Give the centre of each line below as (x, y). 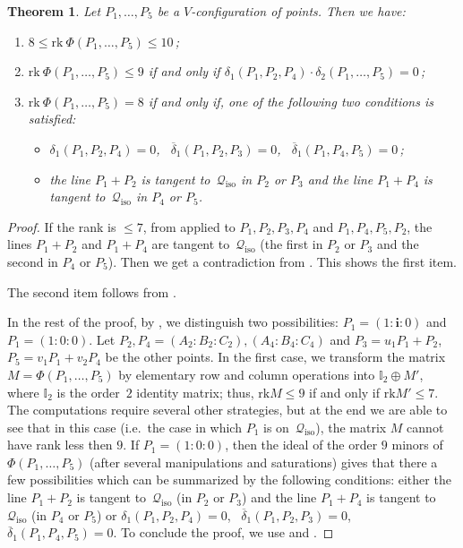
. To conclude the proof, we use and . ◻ (223, 532)
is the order (88, 392)
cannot (425, 427)
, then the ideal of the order (301, 445)
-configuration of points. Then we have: (298, 11)
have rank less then (60, 445)
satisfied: (52, 119)
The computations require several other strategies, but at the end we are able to (227, 410)
